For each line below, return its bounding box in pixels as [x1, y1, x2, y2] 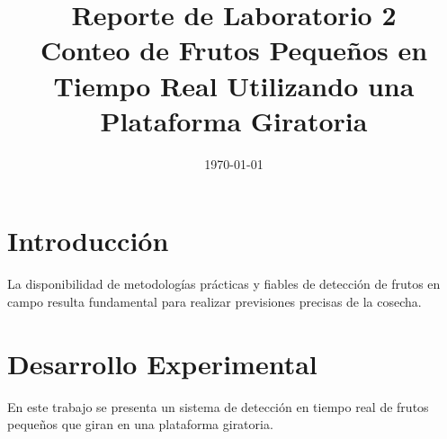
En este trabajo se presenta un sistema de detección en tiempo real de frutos [7, 397, 429, 416]
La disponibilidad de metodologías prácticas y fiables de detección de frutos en [7, 274, 441, 293]
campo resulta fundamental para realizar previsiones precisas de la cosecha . [7, 291, 422, 310]
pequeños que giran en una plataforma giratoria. [7, 415, 273, 434]
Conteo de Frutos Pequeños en [40, 31, 428, 68]
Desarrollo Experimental [7, 345, 317, 381]
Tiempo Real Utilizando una [53, 67, 415, 103]
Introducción [7, 222, 169, 259]
